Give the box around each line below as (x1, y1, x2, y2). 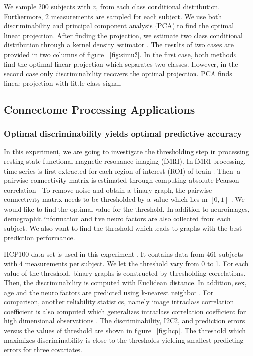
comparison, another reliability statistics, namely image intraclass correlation (4, 297, 234, 307)
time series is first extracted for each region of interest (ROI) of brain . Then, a (4, 165, 241, 176)
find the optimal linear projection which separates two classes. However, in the (4, 59, 238, 69)
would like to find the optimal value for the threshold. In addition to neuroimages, (4, 203, 250, 214)
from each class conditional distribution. (100, 1, 220, 11)
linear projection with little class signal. (4, 78, 122, 88)
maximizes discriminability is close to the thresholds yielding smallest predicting (4, 335, 244, 345)
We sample (4, 1, 37, 11)
